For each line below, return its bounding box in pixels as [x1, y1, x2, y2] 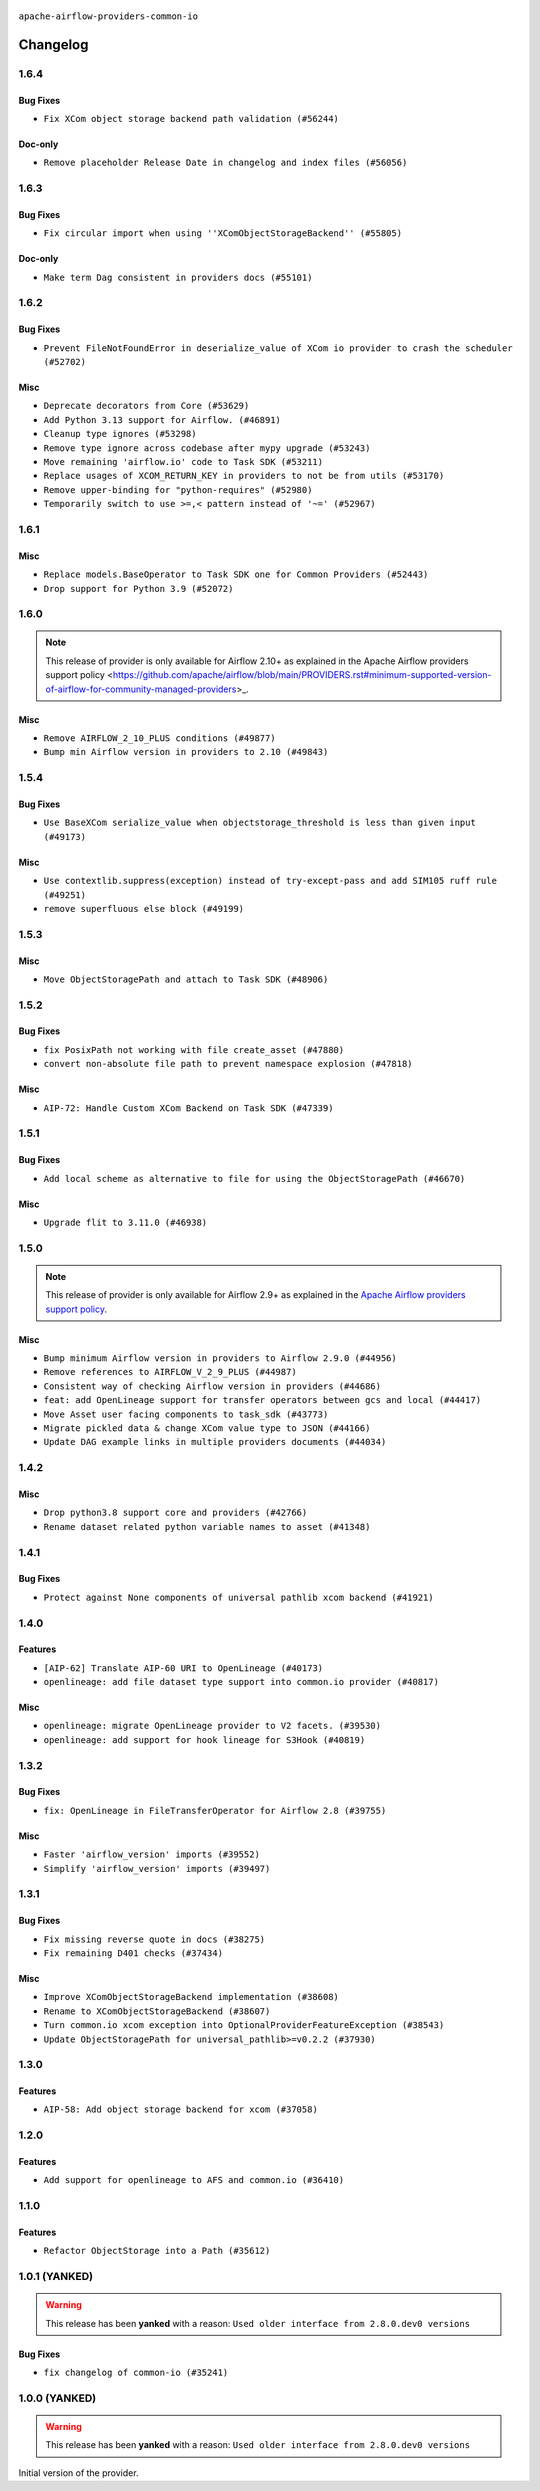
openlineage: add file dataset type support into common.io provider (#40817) [43, 1676, 440, 1688]
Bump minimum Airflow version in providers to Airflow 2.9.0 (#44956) [43, 1353, 397, 1364]
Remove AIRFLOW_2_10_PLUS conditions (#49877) [43, 733, 276, 744]
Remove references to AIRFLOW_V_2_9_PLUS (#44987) [43, 1366, 297, 1378]
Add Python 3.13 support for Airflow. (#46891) [43, 414, 282, 425]
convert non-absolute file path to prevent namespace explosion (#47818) [43, 1058, 414, 1070]
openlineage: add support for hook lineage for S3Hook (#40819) [43, 1734, 366, 1745]
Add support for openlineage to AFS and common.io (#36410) [43, 2175, 345, 2186]
